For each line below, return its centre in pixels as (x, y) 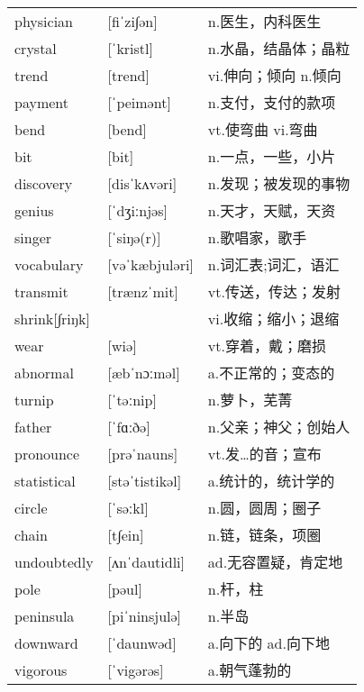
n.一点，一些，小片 (272, 157)
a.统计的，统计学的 (271, 481)
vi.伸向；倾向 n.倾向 (274, 76)
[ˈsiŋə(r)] (134, 237)
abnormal (44, 372)
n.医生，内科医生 (264, 22)
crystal (36, 48)
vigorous (41, 669)
